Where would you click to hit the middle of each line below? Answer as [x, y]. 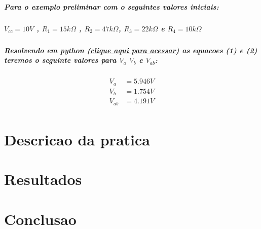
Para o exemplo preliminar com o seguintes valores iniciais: [111, 6]
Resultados [43, 179]
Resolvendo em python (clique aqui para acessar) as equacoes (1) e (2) [131, 50]
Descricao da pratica [77, 139]
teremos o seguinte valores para [60, 60]
